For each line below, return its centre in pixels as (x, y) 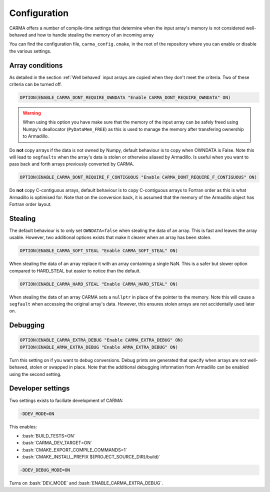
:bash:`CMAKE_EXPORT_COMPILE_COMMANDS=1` (74, 449)
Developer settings (39, 388)
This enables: (23, 426)
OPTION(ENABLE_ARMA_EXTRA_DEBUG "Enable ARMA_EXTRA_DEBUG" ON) (99, 347)
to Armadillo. (36, 136)
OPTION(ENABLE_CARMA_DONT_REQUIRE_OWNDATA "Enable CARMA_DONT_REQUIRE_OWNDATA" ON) (125, 97)
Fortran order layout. (30, 204)
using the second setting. (35, 374)
